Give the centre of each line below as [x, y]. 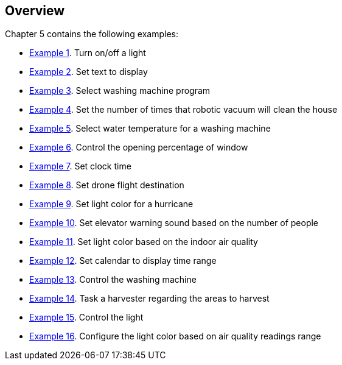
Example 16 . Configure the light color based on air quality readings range [175, 336]
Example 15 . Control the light [86, 317]
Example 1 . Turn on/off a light [88, 53]
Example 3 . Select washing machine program [120, 91]
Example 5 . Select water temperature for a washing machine [150, 129]
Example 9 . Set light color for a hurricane [111, 204]
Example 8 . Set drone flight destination [107, 185]
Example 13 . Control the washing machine [113, 280]
